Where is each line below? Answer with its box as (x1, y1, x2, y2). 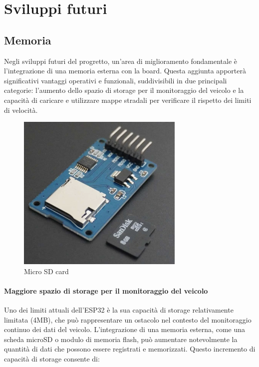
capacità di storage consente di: (4, 354, 100, 364)
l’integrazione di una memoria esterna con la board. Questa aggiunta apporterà (4, 65, 246, 76)
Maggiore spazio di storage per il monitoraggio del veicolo (4, 285, 208, 296)
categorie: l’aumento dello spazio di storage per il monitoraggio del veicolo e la (4, 85, 244, 95)
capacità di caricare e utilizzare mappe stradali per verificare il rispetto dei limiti (4, 94, 252, 105)
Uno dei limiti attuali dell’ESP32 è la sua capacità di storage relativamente (4, 305, 234, 315)
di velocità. (4, 104, 38, 115)
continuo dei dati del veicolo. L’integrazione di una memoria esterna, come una (4, 324, 245, 335)
